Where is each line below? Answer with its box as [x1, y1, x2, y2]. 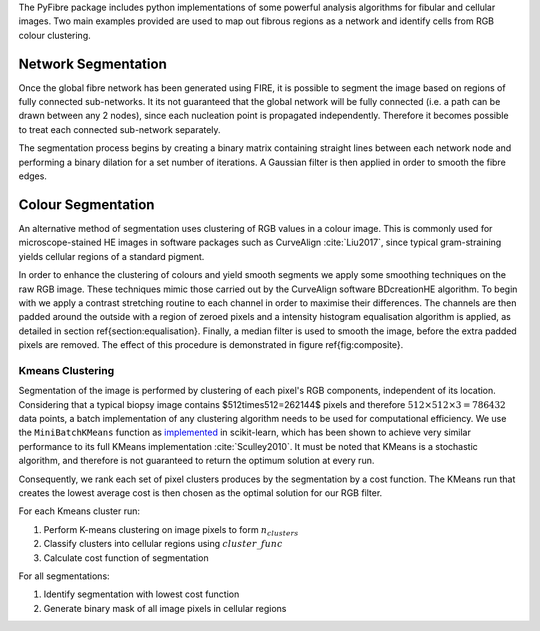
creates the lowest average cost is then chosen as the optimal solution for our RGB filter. [18, 486, 383, 499]
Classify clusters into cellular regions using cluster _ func [43, 538, 284, 550]
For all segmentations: [18, 570, 110, 582]
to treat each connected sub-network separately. [18, 123, 221, 135]
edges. [18, 170, 47, 182]
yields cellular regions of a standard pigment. [18, 250, 205, 262]
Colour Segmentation [18, 196, 155, 213]
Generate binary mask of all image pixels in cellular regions [43, 602, 287, 614]
